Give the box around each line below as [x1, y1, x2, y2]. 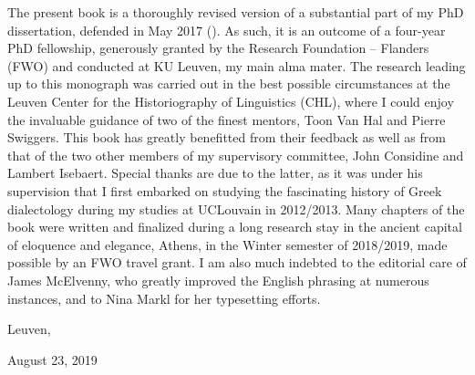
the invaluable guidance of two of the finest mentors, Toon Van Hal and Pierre [7, 109, 446, 129]
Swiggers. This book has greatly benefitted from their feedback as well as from [7, 128, 446, 147]
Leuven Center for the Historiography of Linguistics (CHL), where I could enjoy [7, 91, 454, 110]
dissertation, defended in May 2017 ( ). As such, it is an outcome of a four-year [7, 20, 446, 39]
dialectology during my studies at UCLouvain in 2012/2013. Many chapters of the [7, 199, 465, 218]
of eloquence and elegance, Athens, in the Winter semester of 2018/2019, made [7, 234, 448, 254]
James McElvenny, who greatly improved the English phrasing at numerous [7, 270, 429, 289]
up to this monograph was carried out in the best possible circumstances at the [7, 74, 450, 93]
